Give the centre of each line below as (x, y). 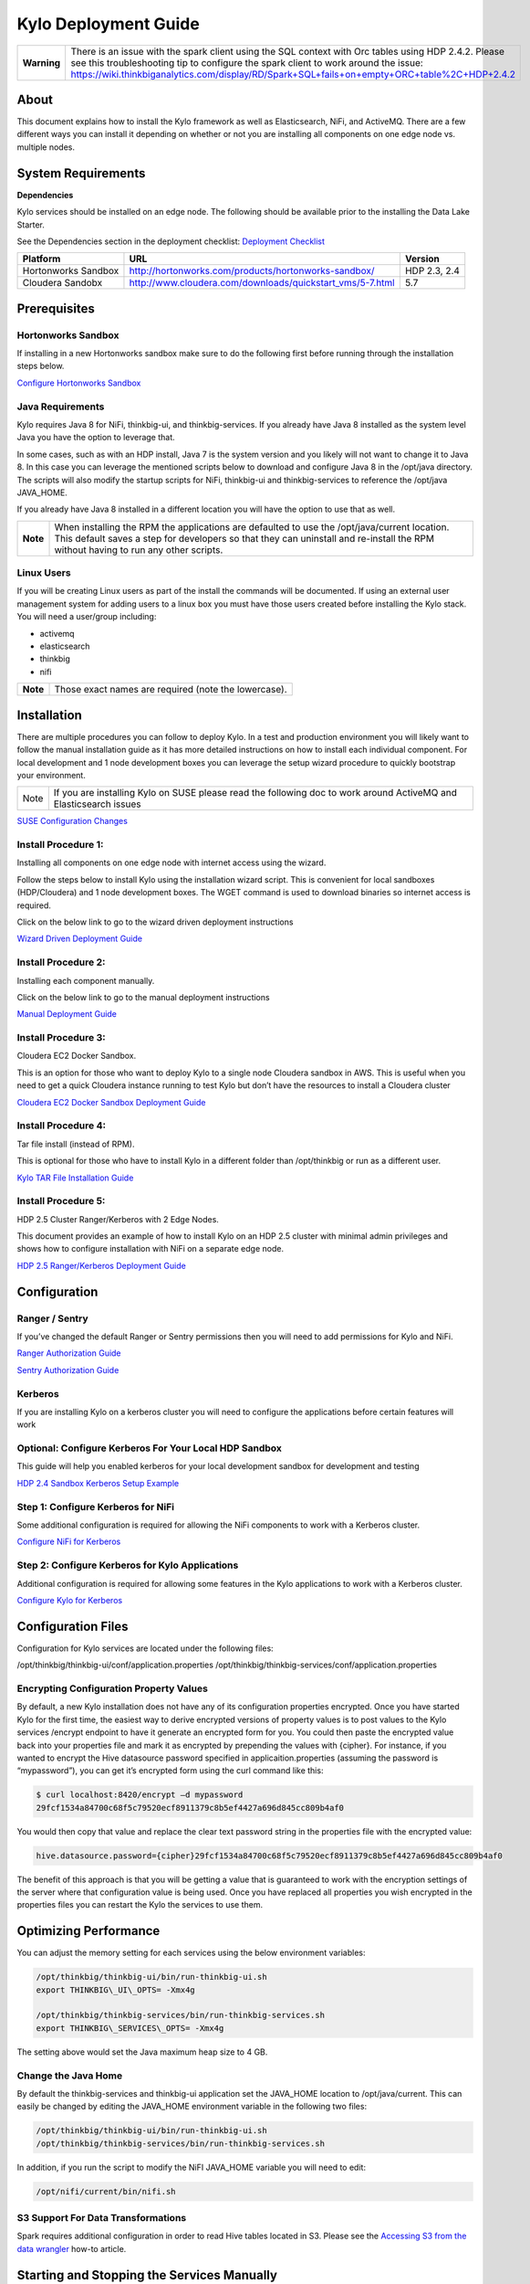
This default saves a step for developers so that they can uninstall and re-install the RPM (244, 538)
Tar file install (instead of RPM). (76, 1144)
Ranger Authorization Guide (69, 1353)
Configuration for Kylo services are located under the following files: (145, 1648)
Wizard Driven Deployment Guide (80, 939)
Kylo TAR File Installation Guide (75, 1178)
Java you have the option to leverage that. (96, 438)
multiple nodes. (46, 147)
